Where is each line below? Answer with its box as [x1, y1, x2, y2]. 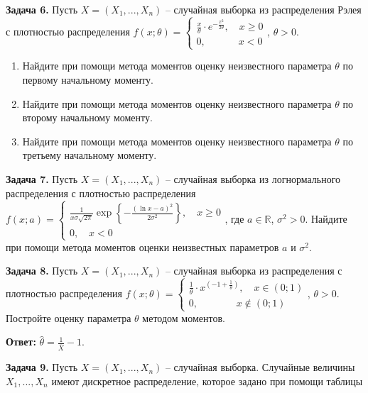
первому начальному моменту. [22, 72, 153, 87]
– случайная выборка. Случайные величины [165, 360, 355, 375]
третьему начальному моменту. [22, 148, 157, 162]
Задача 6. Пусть [6, 2, 78, 16]
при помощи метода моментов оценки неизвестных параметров [6, 239, 279, 254]
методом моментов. [142, 310, 225, 325]
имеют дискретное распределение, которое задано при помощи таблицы [51, 373, 363, 388]
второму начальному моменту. [22, 110, 153, 125]
